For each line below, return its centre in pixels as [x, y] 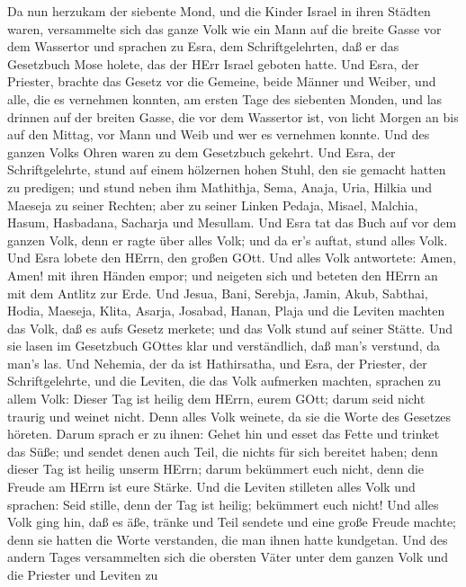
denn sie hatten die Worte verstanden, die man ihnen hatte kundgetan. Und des [228, 539]
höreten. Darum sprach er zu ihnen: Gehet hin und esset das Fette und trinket [224, 434]
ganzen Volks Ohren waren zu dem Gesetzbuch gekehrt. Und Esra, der [202, 151]
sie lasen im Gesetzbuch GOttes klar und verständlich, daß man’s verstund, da [224, 346]
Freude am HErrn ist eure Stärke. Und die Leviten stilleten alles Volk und [211, 487]
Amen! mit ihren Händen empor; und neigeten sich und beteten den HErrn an [223, 275]
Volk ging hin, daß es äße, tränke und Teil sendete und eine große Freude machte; [232, 522]
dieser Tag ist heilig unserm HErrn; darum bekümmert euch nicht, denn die [216, 469]
